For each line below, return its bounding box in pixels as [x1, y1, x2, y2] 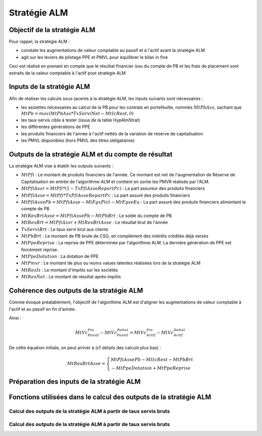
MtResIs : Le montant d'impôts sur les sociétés [21, 267, 118, 273]
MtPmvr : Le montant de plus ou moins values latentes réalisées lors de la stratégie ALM [21, 260, 201, 266]
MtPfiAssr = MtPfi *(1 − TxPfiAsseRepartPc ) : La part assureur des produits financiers [21, 185, 205, 191]
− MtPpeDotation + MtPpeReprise [111, 365, 191, 371]
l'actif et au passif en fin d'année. [9, 306, 76, 312]
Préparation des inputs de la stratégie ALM [9, 378, 141, 386]
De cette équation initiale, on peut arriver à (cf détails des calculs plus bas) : [9, 345, 161, 351]
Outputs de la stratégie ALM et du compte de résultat [9, 150, 173, 158]
